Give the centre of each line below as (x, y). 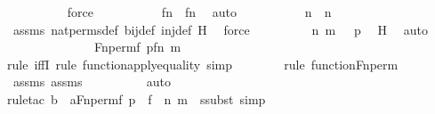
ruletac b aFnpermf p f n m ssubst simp (137, 98)
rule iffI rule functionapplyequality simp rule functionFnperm (203, 64)
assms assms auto (92, 81)
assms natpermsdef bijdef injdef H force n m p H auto (220, 29)
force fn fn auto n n (199, 12)
